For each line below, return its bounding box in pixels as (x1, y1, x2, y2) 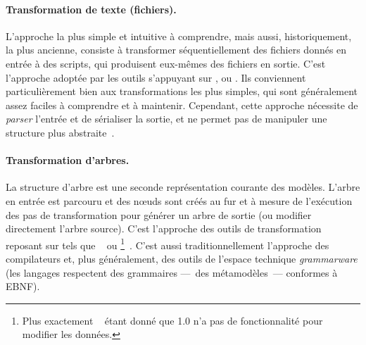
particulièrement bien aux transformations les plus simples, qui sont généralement (6, 84, 358, 99)
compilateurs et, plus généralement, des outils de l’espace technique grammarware (6, 251, 358, 265)
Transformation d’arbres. (6, 153, 130, 168)
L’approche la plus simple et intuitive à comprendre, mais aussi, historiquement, (6, 28, 352, 43)
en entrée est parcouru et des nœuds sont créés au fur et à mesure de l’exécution (6, 193, 353, 208)
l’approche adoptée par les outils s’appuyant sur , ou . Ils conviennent (6, 70, 306, 84)
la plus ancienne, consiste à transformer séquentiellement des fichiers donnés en (6, 42, 347, 57)
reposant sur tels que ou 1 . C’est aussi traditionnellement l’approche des (6, 235, 329, 252)
